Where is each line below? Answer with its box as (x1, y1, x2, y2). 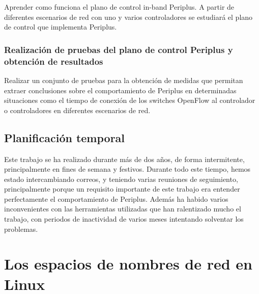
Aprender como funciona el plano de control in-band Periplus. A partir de (4, 2, 235, 12)
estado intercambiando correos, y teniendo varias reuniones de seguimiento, (4, 173, 238, 184)
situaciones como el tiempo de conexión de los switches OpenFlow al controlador (4, 95, 255, 105)
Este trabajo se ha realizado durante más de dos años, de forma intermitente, (4, 153, 245, 164)
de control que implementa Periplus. (4, 21, 117, 32)
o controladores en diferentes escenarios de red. (4, 104, 151, 115)
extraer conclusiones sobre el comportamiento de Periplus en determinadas (4, 85, 237, 95)
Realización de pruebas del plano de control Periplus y (4, 43, 233, 56)
